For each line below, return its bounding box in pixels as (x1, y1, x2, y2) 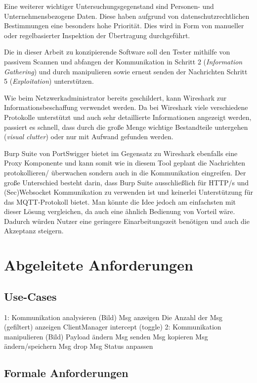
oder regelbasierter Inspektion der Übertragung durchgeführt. (4, 30, 190, 40)
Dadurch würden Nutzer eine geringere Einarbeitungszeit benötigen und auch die (4, 216, 250, 226)
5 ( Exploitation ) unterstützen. (4, 76, 94, 86)
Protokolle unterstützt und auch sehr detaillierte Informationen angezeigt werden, (4, 111, 252, 122)
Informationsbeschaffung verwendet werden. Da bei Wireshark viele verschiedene (4, 102, 248, 112)
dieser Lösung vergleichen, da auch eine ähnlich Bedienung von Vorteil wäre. (4, 206, 235, 217)
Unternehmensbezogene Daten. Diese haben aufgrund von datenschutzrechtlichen (4, 10, 250, 21)
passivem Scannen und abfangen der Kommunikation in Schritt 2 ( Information (4, 56, 243, 66)
